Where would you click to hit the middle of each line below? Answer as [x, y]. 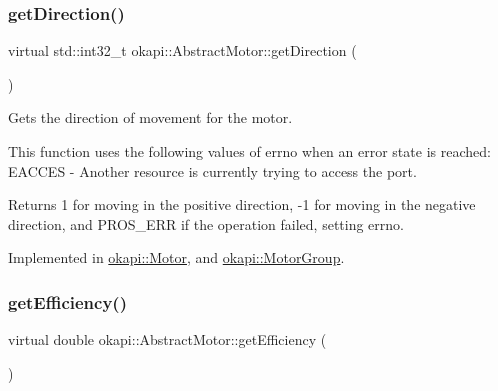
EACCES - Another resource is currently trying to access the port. [212, 170]
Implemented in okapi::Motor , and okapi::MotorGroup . [176, 257]
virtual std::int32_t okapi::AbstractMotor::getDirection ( [182, 50]
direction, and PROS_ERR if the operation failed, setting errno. [206, 223]
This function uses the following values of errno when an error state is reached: [249, 151]
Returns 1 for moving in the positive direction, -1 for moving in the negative [242, 204]
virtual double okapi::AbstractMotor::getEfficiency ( [167, 339]
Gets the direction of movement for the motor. [150, 117]
